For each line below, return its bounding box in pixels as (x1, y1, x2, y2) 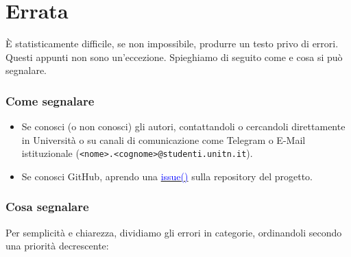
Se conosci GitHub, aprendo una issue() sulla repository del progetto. (21, 169, 313, 183)
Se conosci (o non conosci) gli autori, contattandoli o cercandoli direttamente (21, 119, 346, 134)
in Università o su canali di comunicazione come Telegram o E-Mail (21, 132, 306, 147)
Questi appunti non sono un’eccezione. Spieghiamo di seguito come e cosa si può (5, 49, 343, 64)
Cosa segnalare (5, 198, 89, 215)
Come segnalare (5, 92, 95, 109)
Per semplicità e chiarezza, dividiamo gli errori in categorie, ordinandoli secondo (5, 225, 342, 239)
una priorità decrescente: (5, 238, 109, 253)
